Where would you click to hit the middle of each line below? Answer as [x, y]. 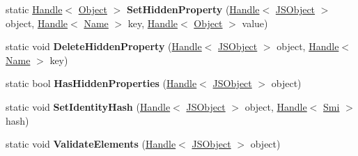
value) [255, 23]
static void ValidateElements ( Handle [91, 144]
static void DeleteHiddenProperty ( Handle [104, 46]
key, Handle [153, 23]
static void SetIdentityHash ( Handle [88, 106]
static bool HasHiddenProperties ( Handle [101, 83]
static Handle [34, 9]
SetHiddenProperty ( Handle [193, 9]
